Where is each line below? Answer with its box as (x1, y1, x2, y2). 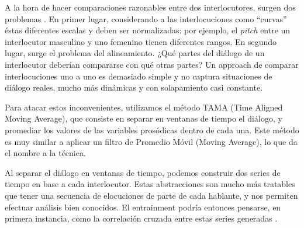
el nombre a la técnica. (5, 147, 86, 159)
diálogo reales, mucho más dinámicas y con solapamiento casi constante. (5, 81, 263, 94)
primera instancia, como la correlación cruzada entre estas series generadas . (5, 212, 278, 224)
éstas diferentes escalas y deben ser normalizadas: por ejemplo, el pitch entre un (5, 24, 291, 36)
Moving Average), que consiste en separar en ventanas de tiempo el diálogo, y (5, 112, 282, 125)
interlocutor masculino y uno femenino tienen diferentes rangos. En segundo (5, 35, 277, 47)
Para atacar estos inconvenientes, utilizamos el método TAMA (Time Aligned (5, 101, 283, 113)
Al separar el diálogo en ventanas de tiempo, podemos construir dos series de (5, 166, 281, 178)
